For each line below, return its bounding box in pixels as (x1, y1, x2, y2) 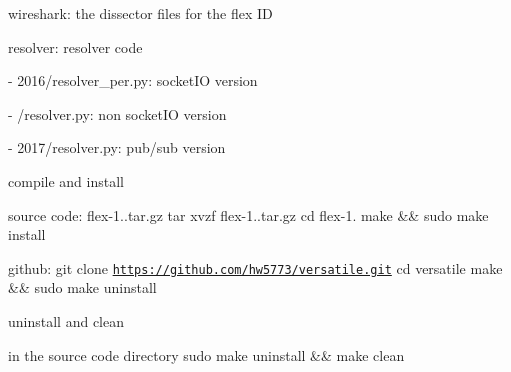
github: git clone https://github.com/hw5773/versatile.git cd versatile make (8, 257, 503, 278)
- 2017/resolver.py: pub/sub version (8, 137, 226, 158)
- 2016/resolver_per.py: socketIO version (8, 70, 258, 91)
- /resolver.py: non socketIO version (8, 103, 227, 124)
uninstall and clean (8, 311, 124, 331)
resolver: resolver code (8, 36, 143, 57)
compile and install (8, 170, 124, 191)
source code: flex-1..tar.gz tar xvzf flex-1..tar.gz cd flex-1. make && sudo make (8, 204, 489, 225)
